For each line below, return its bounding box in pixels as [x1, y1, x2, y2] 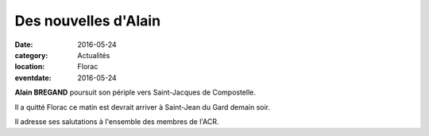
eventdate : [14, 72, 52, 83]
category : [14, 50, 48, 60]
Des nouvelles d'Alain [14, 12, 161, 29]
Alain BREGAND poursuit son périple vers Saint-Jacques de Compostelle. [14, 87, 256, 97]
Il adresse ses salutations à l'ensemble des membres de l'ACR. [14, 116, 219, 126]
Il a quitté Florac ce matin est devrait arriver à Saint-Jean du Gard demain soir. [14, 102, 270, 111]
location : [14, 62, 45, 72]
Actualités [77, 50, 110, 60]
